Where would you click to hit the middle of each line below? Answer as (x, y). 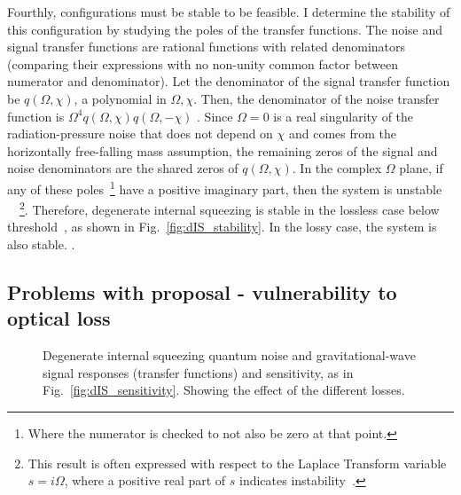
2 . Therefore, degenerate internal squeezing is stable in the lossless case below (230, 208)
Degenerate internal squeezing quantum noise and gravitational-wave (229, 355)
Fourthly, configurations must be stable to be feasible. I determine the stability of (229, 12)
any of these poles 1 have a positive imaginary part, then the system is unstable (225, 187)
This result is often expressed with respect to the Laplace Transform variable (237, 463)
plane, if (421, 168)
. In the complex (337, 168)
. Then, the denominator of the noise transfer (316, 98)
